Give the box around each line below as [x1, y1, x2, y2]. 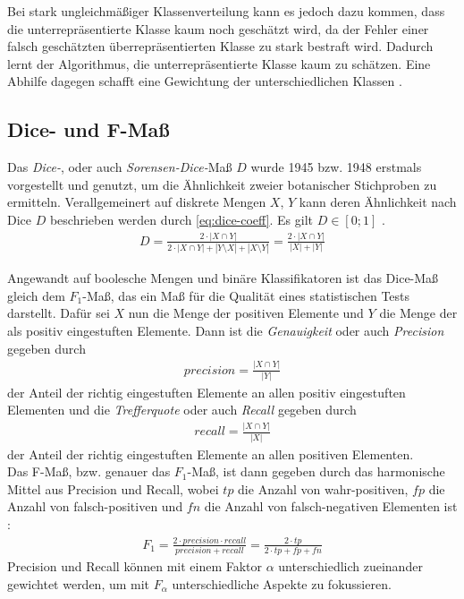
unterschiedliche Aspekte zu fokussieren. [172, 574, 392, 593]
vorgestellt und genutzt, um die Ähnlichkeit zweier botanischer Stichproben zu [7, 175, 437, 193]
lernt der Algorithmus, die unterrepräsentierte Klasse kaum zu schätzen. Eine [7, 54, 431, 73]
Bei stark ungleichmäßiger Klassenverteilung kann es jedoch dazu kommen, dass [7, 2, 445, 20]
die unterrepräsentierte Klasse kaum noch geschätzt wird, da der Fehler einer [7, 19, 429, 38]
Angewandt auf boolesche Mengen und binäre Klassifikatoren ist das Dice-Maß [7, 269, 439, 287]
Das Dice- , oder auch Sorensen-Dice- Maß [7, 158, 232, 176]
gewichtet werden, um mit [7, 574, 150, 593]
